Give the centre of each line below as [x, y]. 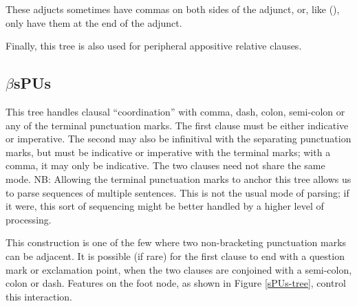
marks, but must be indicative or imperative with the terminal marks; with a [168, 152]
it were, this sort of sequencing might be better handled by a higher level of [165, 206]
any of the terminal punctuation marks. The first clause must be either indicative [177, 125]
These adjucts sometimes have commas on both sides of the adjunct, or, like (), [173, 9]
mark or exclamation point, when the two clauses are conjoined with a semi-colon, [179, 269]
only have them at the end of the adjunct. [94, 22]
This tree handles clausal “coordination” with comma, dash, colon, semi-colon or [175, 111]
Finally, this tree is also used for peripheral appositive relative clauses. [154, 46]
